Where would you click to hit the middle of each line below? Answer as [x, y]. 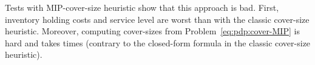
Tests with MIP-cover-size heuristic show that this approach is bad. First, [142, 7]
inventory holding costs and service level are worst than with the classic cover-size [157, 19]
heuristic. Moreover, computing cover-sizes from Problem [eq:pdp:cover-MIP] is [152, 31]
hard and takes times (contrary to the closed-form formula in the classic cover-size [158, 42]
